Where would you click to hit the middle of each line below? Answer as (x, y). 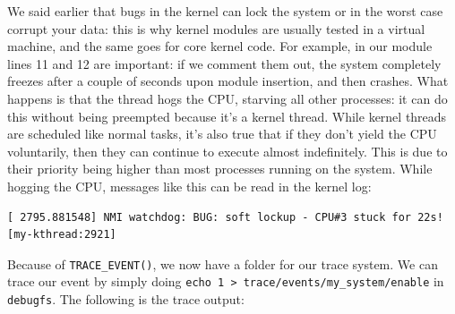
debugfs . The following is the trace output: (126, 299)
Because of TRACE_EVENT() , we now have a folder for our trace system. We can (223, 263)
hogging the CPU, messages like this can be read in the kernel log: (189, 186)
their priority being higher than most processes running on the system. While (220, 169)
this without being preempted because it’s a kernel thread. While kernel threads (227, 116)
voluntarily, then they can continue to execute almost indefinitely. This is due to (227, 151)
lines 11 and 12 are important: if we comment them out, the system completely (224, 63)
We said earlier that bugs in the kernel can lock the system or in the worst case (225, 11)
